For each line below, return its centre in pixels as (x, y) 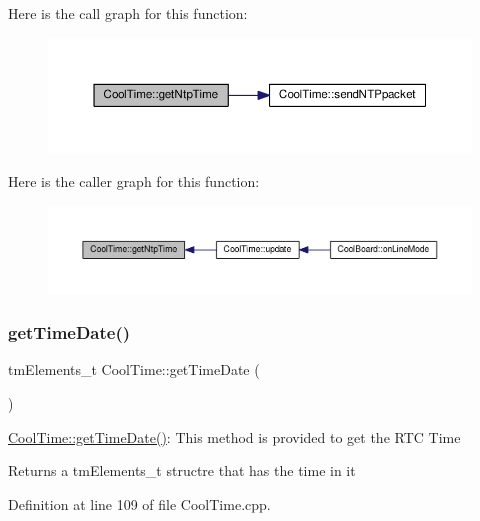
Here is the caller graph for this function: (134, 181)
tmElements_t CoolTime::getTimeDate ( (134, 369)
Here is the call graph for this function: (128, 13)
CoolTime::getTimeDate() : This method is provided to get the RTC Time (234, 436)
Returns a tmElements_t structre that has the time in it (182, 470)
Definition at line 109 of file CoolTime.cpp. (139, 503)
